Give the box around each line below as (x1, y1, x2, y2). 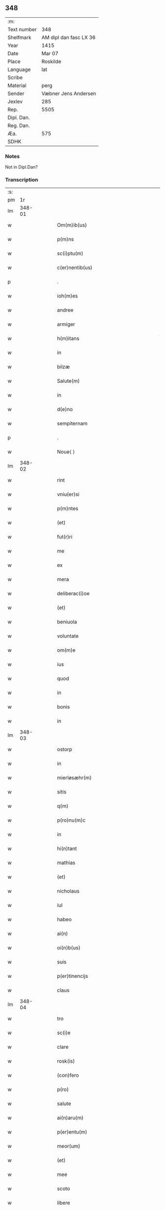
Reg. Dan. (7, 122, 30, 129)
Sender (7, 90, 25, 97)
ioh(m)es (57, 293, 78, 300)
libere (57, 1200, 70, 1207)
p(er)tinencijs (57, 973, 88, 980)
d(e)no (57, 406, 73, 413)
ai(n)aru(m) (57, 1114, 84, 1121)
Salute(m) (57, 378, 80, 384)
